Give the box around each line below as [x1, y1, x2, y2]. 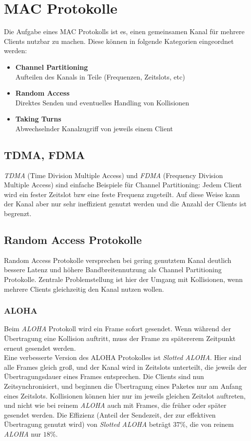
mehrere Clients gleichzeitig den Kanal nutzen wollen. [4, 283, 164, 294]
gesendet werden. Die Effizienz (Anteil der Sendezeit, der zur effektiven [4, 409, 216, 420]
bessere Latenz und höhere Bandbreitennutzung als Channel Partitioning [4, 264, 222, 275]
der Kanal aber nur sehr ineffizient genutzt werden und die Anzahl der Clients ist [4, 199, 247, 209]
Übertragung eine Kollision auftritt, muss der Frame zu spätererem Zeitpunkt [4, 333, 236, 343]
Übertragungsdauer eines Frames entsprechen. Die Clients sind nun [4, 371, 204, 381]
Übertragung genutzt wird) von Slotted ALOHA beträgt [4, 419, 171, 429]
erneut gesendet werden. [4, 342, 76, 353]
